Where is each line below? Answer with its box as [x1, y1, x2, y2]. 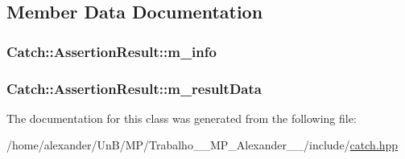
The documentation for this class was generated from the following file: [6, 109, 357, 126]
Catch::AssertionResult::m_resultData [6, 78, 262, 98]
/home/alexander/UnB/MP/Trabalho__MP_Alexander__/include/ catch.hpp [6, 137, 399, 153]
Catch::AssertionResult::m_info [6, 41, 217, 61]
